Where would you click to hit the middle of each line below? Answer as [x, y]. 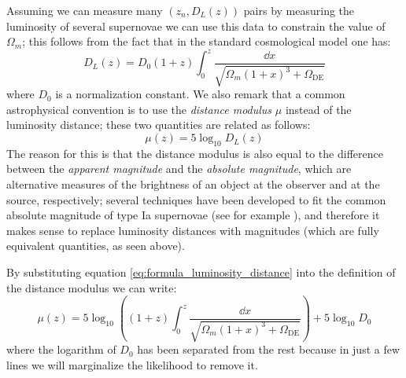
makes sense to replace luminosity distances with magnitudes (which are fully [193, 230]
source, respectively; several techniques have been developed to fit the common [196, 199]
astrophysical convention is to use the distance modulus [139, 109]
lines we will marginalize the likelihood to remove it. [132, 364]
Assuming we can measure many [85, 10]
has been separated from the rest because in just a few [269, 349]
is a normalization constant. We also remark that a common [200, 94]
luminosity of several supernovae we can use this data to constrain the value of [196, 26]
